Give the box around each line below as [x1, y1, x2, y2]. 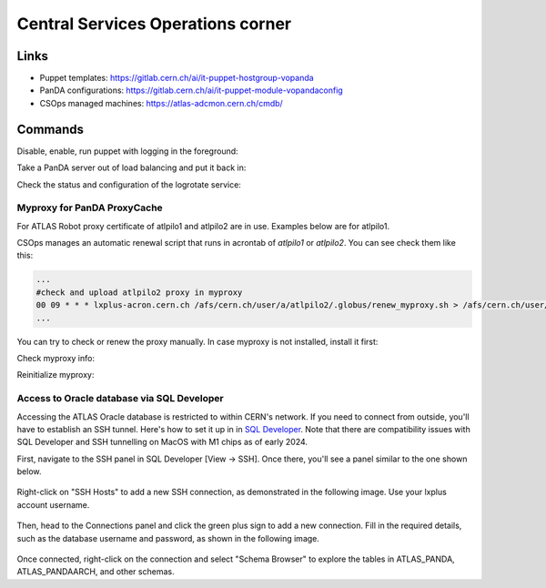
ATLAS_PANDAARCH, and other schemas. [16, 566, 175, 577]
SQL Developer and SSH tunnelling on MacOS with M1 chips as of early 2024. [16, 437, 308, 448]
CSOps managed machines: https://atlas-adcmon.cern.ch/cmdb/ [39, 97, 284, 108]
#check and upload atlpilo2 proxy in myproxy [35, 287, 243, 298]
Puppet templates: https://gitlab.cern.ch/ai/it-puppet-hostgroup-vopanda [39, 73, 314, 84]
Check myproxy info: [16, 352, 96, 363]
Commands [16, 121, 85, 137]
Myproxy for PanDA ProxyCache [16, 201, 163, 214]
